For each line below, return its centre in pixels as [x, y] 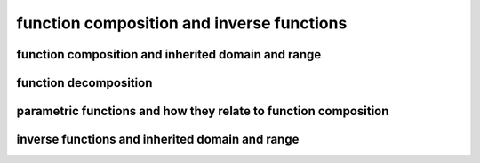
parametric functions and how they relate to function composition [203, 111]
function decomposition [84, 83]
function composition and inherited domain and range [169, 54]
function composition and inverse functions [182, 23]
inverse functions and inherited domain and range [158, 140]
